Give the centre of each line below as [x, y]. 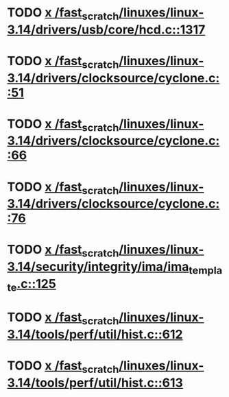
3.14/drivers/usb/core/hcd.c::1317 [106, 29]
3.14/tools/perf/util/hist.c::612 [95, 334]
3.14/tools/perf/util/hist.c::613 [95, 383]
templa [205, 270]
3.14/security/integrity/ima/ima [98, 266]
